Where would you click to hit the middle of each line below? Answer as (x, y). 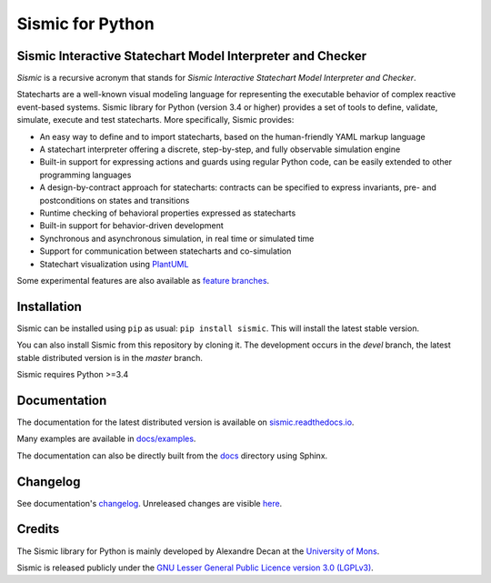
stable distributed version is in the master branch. (110, 357)
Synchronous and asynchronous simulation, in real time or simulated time (177, 238)
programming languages (85, 175)
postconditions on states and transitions (115, 200)
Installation (49, 306)
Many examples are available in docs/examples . (106, 439)
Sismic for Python (85, 24)
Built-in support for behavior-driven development (132, 226)
